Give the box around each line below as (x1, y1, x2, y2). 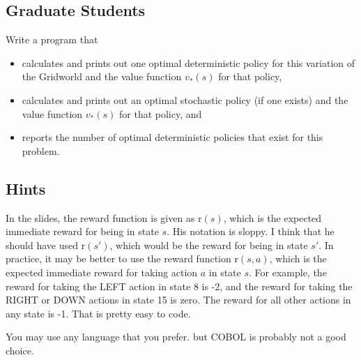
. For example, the (249, 264, 327, 279)
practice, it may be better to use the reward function (6, 251, 231, 266)
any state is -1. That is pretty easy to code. (6, 306, 191, 320)
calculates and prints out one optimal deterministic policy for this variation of (22, 55, 355, 70)
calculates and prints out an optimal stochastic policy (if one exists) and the (22, 92, 348, 107)
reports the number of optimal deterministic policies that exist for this (22, 130, 323, 144)
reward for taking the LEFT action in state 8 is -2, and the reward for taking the (6, 278, 353, 293)
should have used (6, 237, 78, 252)
